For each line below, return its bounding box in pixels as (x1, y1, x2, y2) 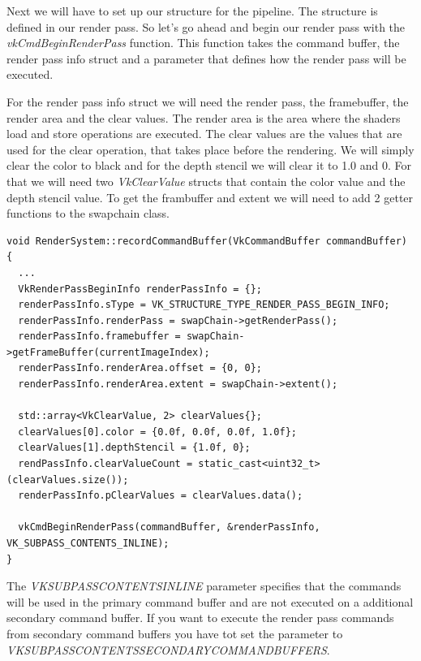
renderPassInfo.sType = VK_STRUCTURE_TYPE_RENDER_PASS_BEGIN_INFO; (18, 299, 390, 311)
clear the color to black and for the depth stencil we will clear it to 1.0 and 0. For (6, 157, 411, 174)
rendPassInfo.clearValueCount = (18, 458, 193, 470)
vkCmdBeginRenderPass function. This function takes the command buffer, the (6, 34, 400, 51)
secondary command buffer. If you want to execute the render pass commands (6, 609, 394, 626)
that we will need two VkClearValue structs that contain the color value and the (6, 172, 406, 189)
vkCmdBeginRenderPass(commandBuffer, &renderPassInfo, (18, 521, 320, 534)
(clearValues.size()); (6, 473, 129, 486)
